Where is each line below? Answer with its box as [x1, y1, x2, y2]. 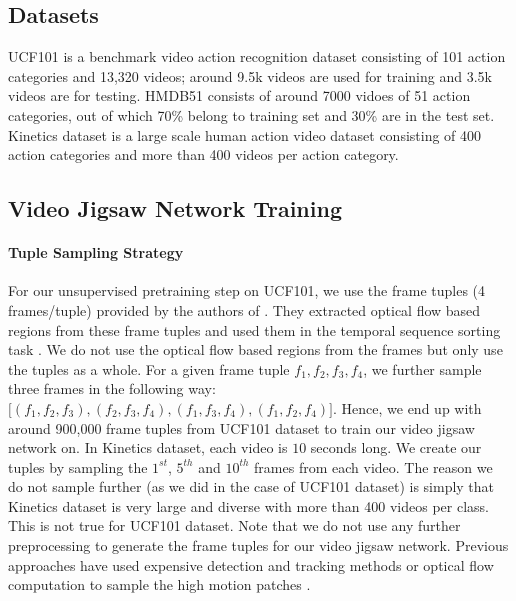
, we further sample [363, 358, 482, 379]
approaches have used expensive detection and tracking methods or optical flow [8, 554, 494, 575]
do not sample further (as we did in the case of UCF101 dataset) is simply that [8, 476, 495, 497]
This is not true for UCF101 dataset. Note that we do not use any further [8, 515, 461, 536]
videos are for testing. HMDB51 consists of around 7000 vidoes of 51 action [8, 85, 471, 106]
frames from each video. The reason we [254, 456, 493, 477]
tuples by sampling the [8, 456, 148, 477]
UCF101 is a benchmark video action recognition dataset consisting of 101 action [8, 46, 506, 67]
